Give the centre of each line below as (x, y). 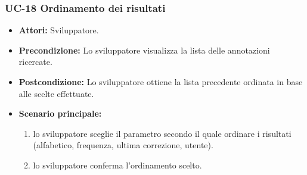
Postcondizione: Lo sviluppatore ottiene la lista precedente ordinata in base (161, 82)
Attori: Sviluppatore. (59, 30)
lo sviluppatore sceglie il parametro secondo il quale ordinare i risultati (162, 133)
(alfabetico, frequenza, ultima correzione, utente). (123, 145)
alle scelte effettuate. (56, 93)
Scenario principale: (60, 113)
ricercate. (35, 62)
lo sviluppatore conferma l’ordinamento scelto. (117, 165)
